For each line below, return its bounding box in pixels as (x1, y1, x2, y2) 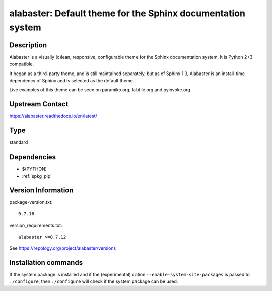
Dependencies (9, 153, 56, 161)
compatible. (9, 61, 34, 67)
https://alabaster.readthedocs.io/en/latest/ (9, 113, 98, 119)
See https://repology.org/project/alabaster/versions (9, 245, 116, 251)
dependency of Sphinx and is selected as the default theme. (9, 78, 134, 84)
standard (9, 139, 28, 146)
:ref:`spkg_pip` (22, 173, 52, 179)
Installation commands (9, 258, 83, 267)
